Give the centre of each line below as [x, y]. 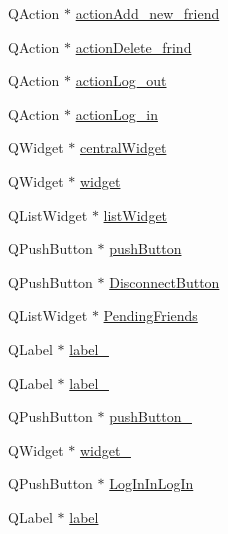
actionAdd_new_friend [147, 13]
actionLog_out [121, 80]
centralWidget [123, 147]
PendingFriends [150, 315]
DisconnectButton [164, 281]
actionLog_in [116, 113]
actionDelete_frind [133, 46]
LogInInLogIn [151, 483]
